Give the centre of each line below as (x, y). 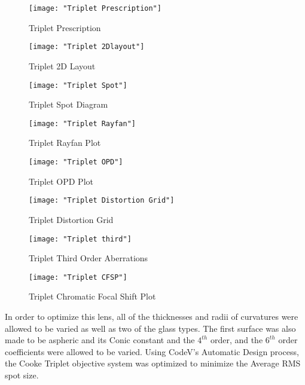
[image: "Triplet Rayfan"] (82, 123)
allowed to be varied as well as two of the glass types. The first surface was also (150, 328)
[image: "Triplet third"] (80, 239)
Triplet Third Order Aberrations (89, 258)
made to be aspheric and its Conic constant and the (100, 340)
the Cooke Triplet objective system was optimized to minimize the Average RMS (153, 363)
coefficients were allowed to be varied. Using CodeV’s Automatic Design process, (152, 351)
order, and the (237, 340)
